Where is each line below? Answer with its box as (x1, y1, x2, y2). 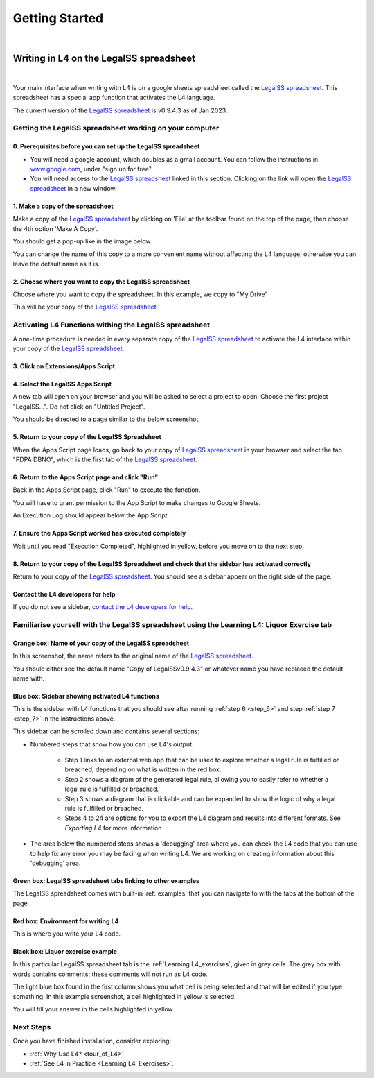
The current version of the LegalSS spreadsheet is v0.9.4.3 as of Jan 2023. (12, 106, 228, 114)
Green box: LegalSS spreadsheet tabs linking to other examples (12, 876, 200, 884)
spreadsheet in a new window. (30, 184, 117, 192)
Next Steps (12, 1022, 51, 1032)
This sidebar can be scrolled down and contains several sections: (12, 727, 200, 735)
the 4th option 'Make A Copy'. (12, 224, 98, 232)
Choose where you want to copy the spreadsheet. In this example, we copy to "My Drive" (12, 290, 268, 298)
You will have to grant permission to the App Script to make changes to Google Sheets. (12, 498, 261, 506)
